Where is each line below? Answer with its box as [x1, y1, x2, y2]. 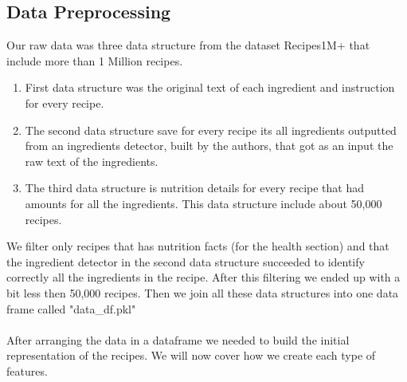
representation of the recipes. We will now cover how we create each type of [6, 347, 376, 364]
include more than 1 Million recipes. [6, 52, 183, 69]
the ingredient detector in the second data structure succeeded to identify [6, 253, 365, 270]
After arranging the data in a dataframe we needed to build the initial [6, 331, 350, 348]
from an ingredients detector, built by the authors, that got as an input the [25, 137, 393, 154]
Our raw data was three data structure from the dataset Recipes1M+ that [6, 37, 370, 53]
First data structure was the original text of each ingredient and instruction [25, 79, 395, 96]
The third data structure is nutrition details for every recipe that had [25, 179, 365, 196]
